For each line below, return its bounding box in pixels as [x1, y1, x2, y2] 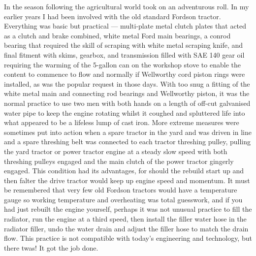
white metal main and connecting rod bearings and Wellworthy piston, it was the [4, 88, 250, 98]
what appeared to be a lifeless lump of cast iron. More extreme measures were [4, 117, 239, 128]
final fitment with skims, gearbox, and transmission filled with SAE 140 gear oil [4, 49, 245, 60]
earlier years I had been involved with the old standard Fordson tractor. [4, 11, 221, 21]
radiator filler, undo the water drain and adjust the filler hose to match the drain [4, 223, 249, 233]
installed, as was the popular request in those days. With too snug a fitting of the [4, 78, 250, 89]
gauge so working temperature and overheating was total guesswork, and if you [4, 194, 243, 204]
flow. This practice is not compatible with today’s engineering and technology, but [4, 233, 252, 243]
